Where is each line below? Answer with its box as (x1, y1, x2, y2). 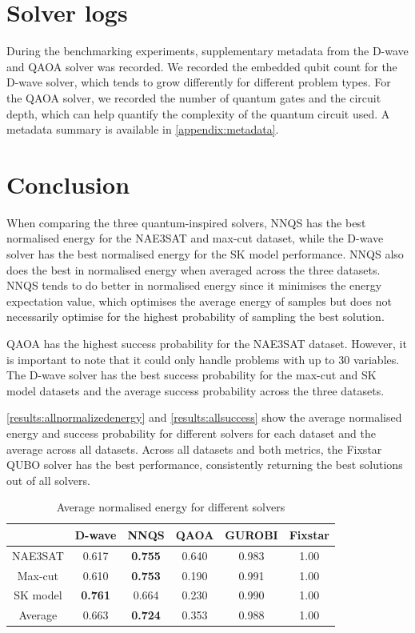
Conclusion (6, 167, 130, 200)
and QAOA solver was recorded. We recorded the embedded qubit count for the (6, 58, 397, 74)
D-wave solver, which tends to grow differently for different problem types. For (6, 74, 391, 90)
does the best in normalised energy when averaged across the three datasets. (6, 261, 381, 278)
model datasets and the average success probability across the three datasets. (6, 382, 385, 399)
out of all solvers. (6, 471, 90, 488)
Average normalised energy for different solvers (56, 499, 285, 515)
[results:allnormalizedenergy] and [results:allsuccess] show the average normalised (6, 409, 402, 426)
